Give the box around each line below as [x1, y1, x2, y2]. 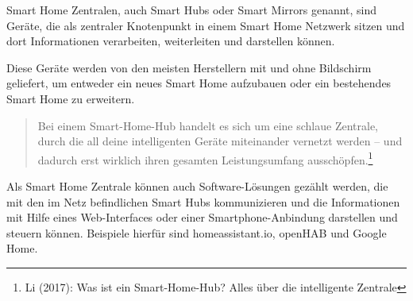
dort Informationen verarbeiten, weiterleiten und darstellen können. [6, 33, 335, 49]
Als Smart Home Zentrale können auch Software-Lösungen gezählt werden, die [6, 178, 388, 194]
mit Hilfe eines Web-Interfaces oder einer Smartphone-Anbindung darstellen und [6, 209, 398, 226]
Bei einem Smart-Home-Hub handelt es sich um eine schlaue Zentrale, [37, 117, 379, 133]
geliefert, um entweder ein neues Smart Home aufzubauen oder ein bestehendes [6, 75, 392, 91]
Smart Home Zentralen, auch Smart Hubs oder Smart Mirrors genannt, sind [6, 2, 377, 17]
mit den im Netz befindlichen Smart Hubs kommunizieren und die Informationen [6, 193, 400, 210]
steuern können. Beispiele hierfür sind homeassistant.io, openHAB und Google [6, 224, 387, 241]
